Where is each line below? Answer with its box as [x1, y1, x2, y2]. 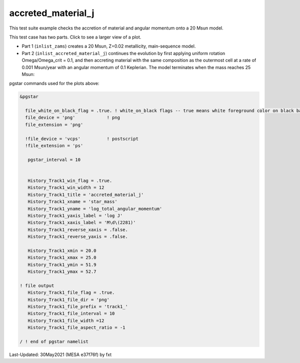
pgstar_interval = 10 [27, 156, 81, 162]
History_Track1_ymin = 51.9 [27, 261, 97, 267]
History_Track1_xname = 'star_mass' [27, 199, 117, 204]
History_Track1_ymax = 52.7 [27, 269, 97, 274]
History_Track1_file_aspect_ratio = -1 [27, 325, 125, 330]
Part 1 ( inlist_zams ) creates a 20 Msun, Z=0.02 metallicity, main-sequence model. [21, 43, 196, 49]
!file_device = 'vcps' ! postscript [25, 135, 138, 141]
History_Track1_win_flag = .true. [27, 177, 112, 183]
